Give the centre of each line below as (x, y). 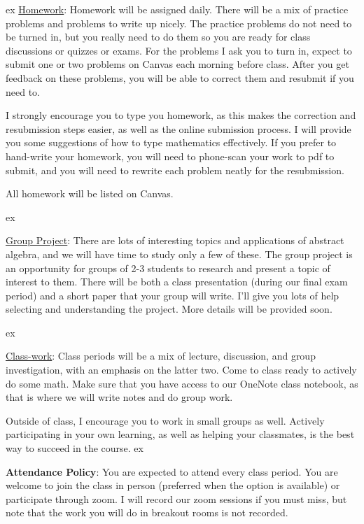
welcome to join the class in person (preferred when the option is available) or (173, 485)
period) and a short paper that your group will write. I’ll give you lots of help (173, 295)
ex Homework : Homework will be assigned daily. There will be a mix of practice (177, 9)
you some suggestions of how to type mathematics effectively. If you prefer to (171, 142)
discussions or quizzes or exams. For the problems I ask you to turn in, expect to (179, 50)
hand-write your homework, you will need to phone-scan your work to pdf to (170, 156)
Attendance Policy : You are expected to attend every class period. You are (172, 471)
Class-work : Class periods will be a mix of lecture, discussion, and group (161, 356)
